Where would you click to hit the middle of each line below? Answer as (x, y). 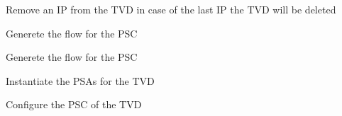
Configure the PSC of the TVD (74, 104)
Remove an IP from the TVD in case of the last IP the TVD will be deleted (171, 9)
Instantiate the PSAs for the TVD (80, 80)
